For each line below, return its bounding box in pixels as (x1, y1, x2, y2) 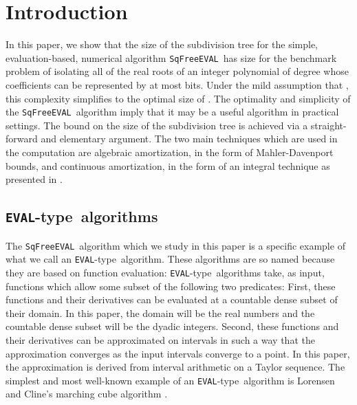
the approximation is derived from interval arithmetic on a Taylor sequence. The (6, 360, 345, 374)
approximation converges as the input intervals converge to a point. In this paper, (6, 346, 350, 360)
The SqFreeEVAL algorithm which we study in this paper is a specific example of (6, 238, 345, 252)
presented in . (6, 172, 63, 186)
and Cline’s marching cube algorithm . (6, 386, 168, 401)
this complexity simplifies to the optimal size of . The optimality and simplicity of (6, 91, 351, 105)
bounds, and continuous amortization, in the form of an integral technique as (6, 158, 330, 173)
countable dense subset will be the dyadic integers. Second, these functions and (6, 319, 339, 333)
